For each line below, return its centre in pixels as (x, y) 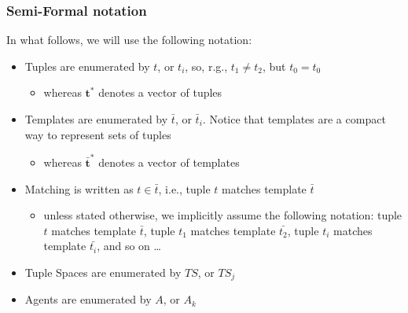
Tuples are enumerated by (87, 66)
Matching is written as (79, 188)
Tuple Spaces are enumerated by (103, 272)
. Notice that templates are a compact (294, 119)
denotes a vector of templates (169, 162)
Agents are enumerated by (88, 299)
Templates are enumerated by (96, 119)
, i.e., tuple (184, 188)
